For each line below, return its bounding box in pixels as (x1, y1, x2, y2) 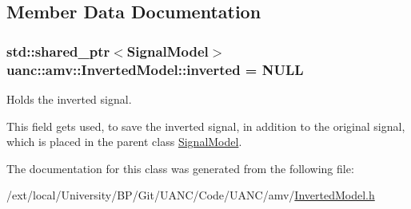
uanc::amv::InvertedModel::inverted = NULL (6, 59, 304, 79)
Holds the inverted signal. (6, 90, 132, 107)
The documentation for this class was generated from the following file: (6, 160, 354, 176)
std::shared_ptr (6, 41, 110, 61)
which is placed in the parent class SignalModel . (6, 133, 242, 150)
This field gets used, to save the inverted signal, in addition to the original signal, (6, 117, 405, 134)
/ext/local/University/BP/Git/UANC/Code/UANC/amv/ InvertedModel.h (6, 187, 375, 203)
